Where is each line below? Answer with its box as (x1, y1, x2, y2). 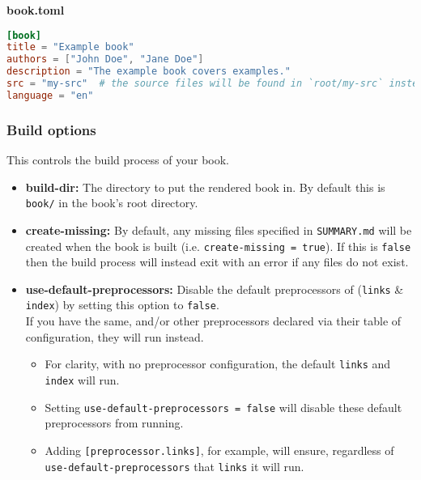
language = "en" (6, 89, 94, 101)
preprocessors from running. (45, 414, 184, 431)
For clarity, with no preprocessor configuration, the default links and (45, 355, 391, 372)
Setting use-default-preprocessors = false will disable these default (45, 398, 402, 415)
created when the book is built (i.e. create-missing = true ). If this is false (25, 237, 411, 254)
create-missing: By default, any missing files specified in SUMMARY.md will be (25, 221, 412, 238)
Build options (6, 119, 96, 139)
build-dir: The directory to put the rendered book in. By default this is (25, 178, 385, 195)
